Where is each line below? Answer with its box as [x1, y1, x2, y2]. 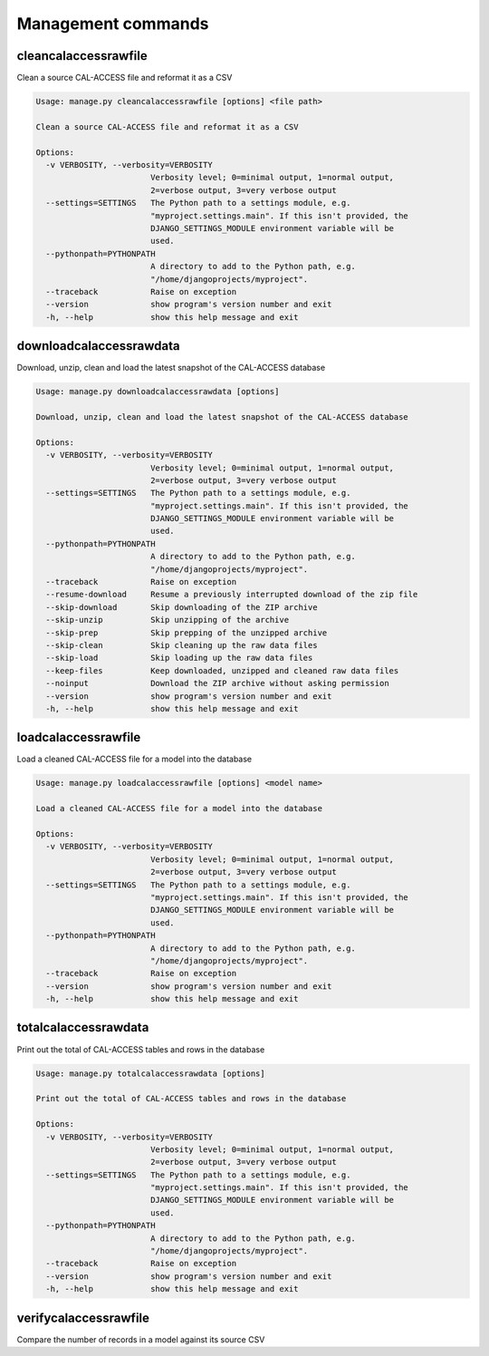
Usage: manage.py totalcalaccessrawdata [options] [35, 1068, 266, 1079]
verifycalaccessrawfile [16, 1310, 149, 1325]
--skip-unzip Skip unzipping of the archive [45, 615, 290, 625]
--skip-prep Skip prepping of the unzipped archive [45, 627, 328, 638]
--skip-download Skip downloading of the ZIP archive [45, 602, 318, 612]
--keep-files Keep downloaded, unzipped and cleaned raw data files [45, 665, 399, 675]
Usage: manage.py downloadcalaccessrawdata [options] [35, 386, 280, 397]
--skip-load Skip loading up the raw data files [45, 653, 313, 663]
